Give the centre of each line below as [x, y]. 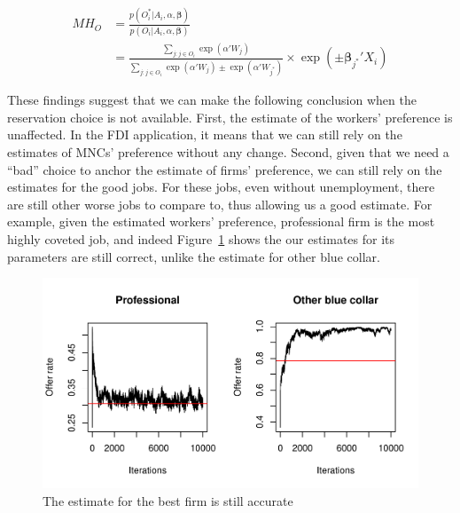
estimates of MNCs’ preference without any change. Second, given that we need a [228, 152]
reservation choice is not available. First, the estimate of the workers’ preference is [230, 117]
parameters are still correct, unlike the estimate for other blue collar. [194, 256]
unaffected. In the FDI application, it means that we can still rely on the [205, 134]
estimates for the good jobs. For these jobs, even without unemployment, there [221, 187]
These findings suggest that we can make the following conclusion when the [212, 100]
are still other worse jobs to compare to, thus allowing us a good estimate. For [220, 204]
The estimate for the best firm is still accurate [168, 500]
